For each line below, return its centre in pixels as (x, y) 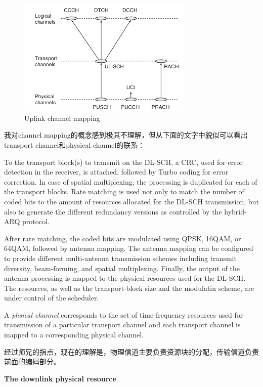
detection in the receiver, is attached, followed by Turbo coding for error (116, 172)
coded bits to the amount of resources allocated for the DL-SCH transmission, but (131, 201)
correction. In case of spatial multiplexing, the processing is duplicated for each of (131, 181)
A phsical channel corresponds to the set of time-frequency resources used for (124, 314)
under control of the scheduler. (52, 298)
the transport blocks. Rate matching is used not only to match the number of (124, 191)
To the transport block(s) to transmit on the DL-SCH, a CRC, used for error (124, 162)
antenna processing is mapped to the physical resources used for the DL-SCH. (125, 278)
